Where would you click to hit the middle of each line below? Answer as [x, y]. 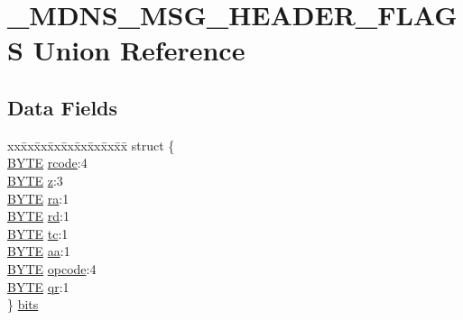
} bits [23, 304]
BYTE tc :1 [38, 233]
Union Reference [139, 50]
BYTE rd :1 [38, 216]
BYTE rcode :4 [47, 163]
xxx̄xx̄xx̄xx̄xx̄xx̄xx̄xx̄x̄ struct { [91, 145]
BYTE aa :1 [39, 251]
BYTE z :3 [35, 180]
